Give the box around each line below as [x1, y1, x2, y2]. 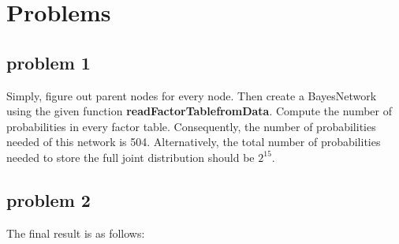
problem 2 [6, 187, 91, 212]
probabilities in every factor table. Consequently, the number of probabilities [6, 118, 376, 134]
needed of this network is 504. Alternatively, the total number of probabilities [6, 133, 381, 150]
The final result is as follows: [6, 224, 145, 241]
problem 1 [6, 50, 91, 74]
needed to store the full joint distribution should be [6, 148, 255, 165]
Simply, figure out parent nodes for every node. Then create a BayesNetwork [6, 87, 377, 103]
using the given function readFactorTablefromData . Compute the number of [6, 103, 393, 119]
